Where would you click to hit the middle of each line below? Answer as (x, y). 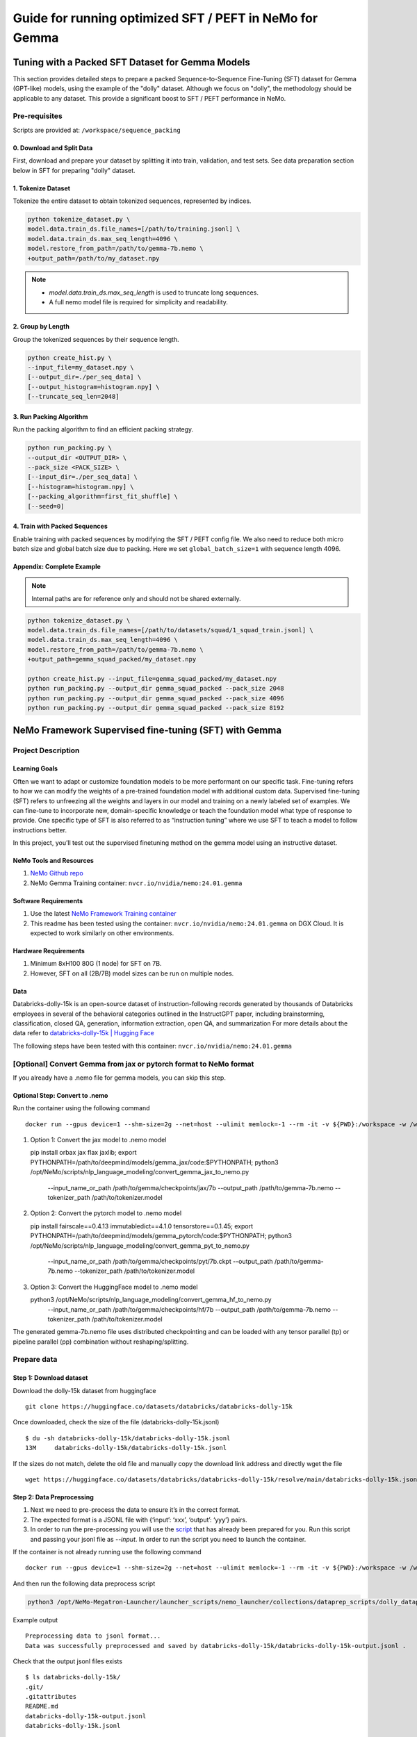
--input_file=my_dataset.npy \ (81, 368)
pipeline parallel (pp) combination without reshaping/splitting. (101, 1342)
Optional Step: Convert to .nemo (60, 1095)
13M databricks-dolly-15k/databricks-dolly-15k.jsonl (126, 1448)
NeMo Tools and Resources (53, 861)
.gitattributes (51, 1697)
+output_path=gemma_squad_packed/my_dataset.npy (112, 659)
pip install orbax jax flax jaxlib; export (83, 1153)
